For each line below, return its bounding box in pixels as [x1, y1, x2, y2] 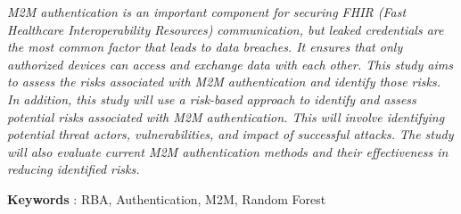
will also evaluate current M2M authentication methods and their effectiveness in [7, 142, 449, 160]
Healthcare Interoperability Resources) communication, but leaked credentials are [7, 20, 444, 38]
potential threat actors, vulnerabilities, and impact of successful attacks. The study [7, 125, 454, 144]
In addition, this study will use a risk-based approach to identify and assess [7, 89, 416, 108]
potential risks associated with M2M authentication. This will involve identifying [7, 107, 445, 126]
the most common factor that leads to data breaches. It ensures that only [7, 37, 403, 56]
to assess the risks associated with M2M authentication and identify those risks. [7, 72, 440, 91]
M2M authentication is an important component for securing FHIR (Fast [7, 3, 407, 21]
